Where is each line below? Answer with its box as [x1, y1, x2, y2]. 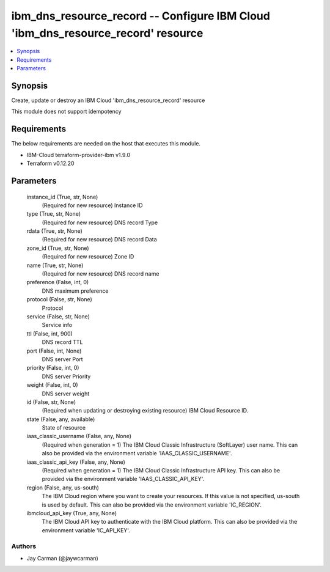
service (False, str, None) [26, 312, 90, 320]
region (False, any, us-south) [26, 483, 99, 491]
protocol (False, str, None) [26, 296, 93, 303]
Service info [42, 321, 73, 329]
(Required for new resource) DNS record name [42, 270, 159, 277]
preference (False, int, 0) [26, 279, 89, 286]
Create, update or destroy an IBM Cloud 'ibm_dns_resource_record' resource [11, 97, 205, 104]
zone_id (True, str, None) [26, 244, 89, 252]
